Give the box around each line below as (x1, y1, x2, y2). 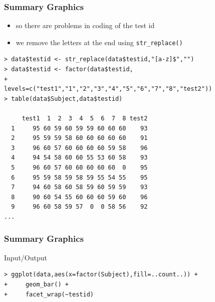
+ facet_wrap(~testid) (4, 290, 94, 298)
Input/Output (4, 252, 47, 262)
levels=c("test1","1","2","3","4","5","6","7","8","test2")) (4, 85, 212, 93)
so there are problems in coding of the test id (16, 20, 155, 31)
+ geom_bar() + (4, 280, 69, 288)
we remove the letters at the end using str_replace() (16, 37, 183, 47)
